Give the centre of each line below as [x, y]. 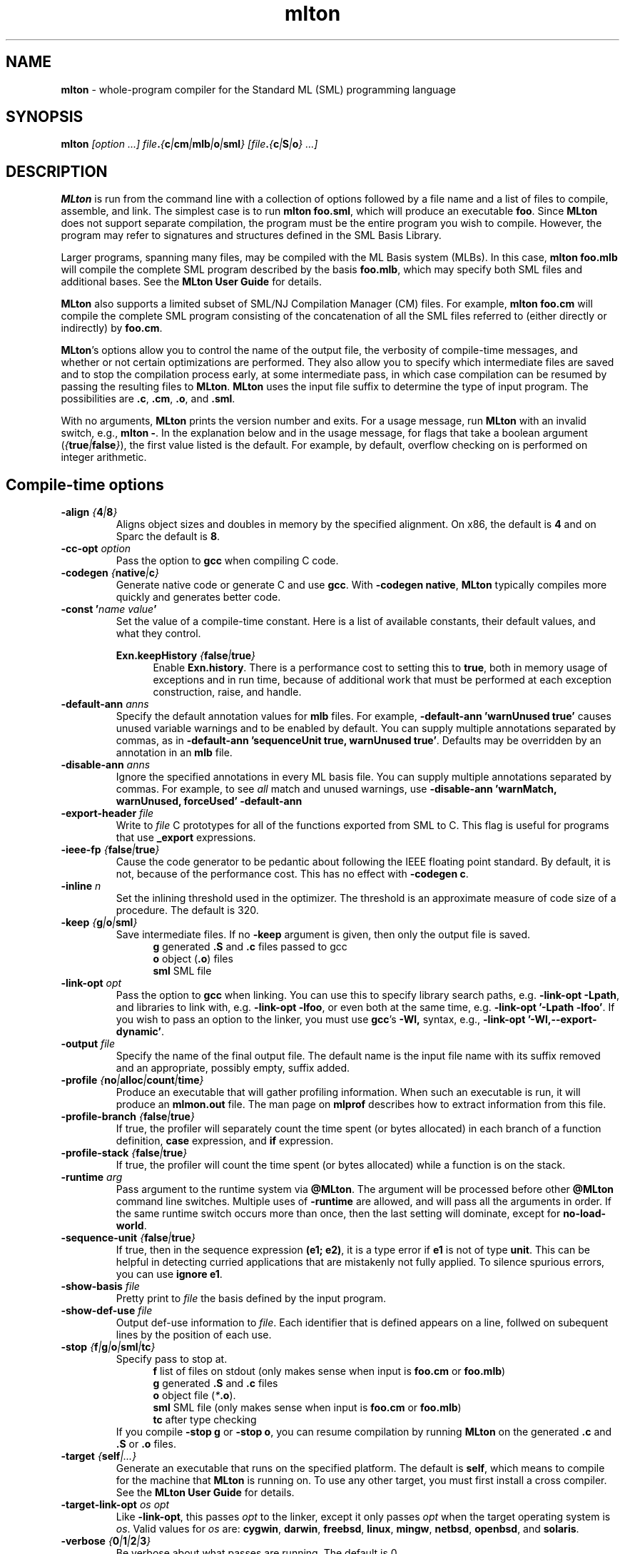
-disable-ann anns [106, 765]
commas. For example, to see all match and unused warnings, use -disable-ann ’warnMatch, [336, 789]
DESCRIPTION [57, 171]
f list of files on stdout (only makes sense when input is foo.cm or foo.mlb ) [329, 1371]
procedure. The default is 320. [187, 910]
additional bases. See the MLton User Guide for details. [191, 282]
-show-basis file [100, 1286]
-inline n [81, 886]
